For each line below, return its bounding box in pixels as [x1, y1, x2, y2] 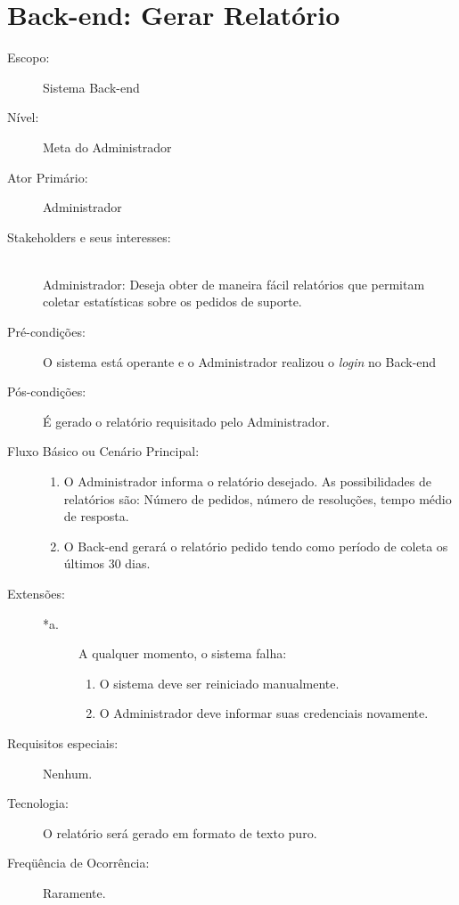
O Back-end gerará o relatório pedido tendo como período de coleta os [63, 536, 448, 555]
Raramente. [43, 883, 106, 901]
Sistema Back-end [43, 77, 140, 96]
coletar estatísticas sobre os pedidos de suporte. [43, 292, 302, 311]
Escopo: [7, 48, 50, 67]
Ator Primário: [7, 167, 88, 186]
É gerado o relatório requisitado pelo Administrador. [43, 412, 330, 430]
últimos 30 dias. [63, 554, 151, 573]
